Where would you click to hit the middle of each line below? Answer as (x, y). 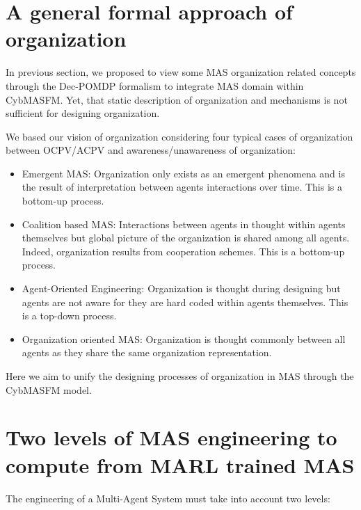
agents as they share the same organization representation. (147, 352)
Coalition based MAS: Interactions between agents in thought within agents (184, 224)
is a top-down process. (69, 316)
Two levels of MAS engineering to (171, 437)
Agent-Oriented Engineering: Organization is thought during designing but (181, 288)
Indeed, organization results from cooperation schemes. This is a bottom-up (183, 251)
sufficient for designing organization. (83, 113)
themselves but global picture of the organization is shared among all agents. (186, 238)
